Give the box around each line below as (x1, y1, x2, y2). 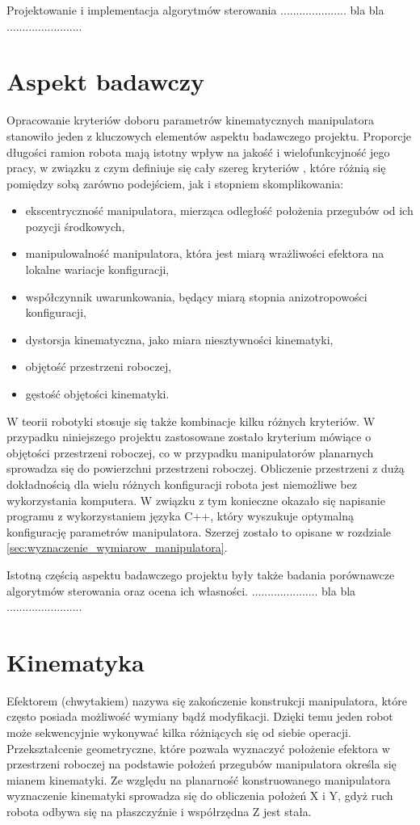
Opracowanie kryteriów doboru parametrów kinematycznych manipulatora (6, 112, 374, 128)
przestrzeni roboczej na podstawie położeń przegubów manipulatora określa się (6, 756, 397, 772)
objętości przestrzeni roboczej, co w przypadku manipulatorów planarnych (6, 444, 374, 461)
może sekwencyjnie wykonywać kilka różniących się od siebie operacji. (6, 724, 351, 741)
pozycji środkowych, (25, 217, 125, 234)
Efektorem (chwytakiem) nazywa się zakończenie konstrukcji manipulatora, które (6, 692, 407, 709)
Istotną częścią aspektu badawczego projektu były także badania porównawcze (6, 566, 395, 583)
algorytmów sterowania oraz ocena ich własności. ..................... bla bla (6, 582, 356, 599)
